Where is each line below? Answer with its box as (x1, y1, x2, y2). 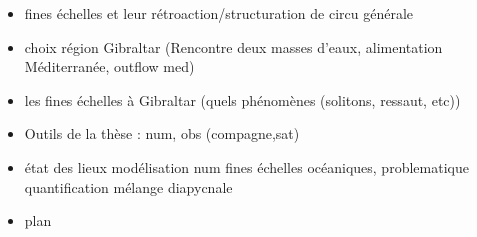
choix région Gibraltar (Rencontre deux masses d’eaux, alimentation (24, 36, 443, 57)
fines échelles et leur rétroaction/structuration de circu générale (24, 3, 414, 23)
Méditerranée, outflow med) (24, 56, 195, 77)
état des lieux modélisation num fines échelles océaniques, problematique (24, 156, 469, 177)
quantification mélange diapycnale (24, 176, 233, 197)
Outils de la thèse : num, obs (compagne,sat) (24, 123, 300, 144)
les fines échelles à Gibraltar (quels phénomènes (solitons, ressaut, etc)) (24, 89, 461, 110)
